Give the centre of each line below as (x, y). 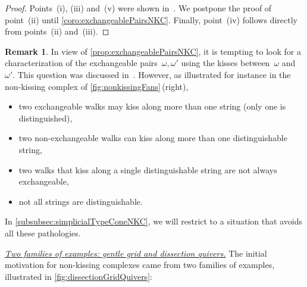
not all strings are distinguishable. (81, 201)
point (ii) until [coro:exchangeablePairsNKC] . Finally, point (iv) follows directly (151, 19)
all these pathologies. (43, 233)
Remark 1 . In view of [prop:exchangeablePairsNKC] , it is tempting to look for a (153, 51)
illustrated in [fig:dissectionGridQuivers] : (79, 276)
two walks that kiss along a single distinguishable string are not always (148, 169)
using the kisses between (225, 63)
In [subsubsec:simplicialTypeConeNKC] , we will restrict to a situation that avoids (153, 221)
